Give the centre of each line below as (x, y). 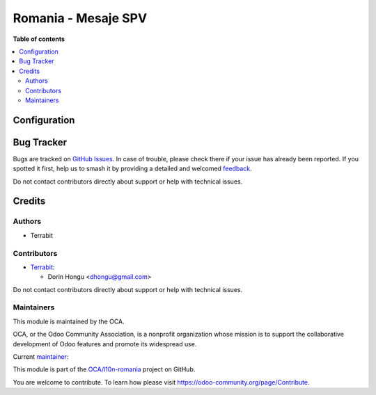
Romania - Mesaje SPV (80, 18)
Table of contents (39, 39)
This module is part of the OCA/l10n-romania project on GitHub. (104, 369)
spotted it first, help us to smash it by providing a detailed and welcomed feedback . (132, 169)
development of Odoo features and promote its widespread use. (105, 344)
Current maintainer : (41, 356)
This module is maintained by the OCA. (69, 321)
